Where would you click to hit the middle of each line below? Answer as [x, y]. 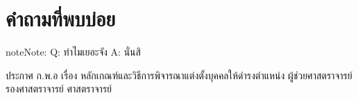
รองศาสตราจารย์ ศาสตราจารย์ [59, 89]
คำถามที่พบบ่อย [61, 18]
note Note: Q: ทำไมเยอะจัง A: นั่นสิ [73, 52]
